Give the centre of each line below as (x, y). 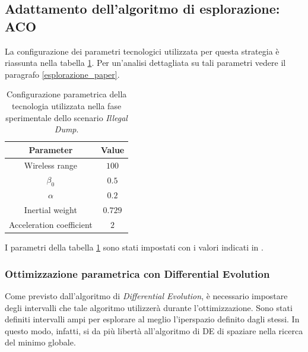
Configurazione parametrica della (66, 94)
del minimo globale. (40, 342)
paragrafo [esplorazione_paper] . (62, 74)
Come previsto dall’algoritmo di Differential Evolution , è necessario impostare (146, 296)
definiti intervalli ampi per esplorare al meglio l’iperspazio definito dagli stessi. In (152, 319)
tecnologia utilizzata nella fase (67, 105)
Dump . (66, 129)
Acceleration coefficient (51, 225)
